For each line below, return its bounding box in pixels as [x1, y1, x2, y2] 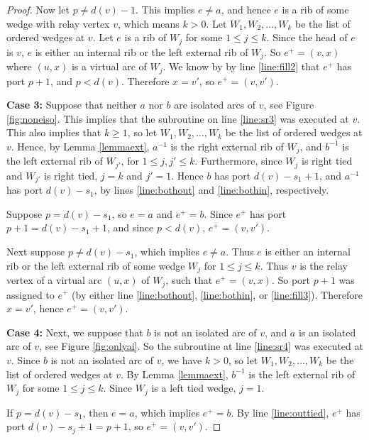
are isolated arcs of [174, 97, 256, 112]
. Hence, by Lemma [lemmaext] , [11, 138, 150, 153]
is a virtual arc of [71, 59, 147, 74]
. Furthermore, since [194, 153, 282, 168]
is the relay [299, 258, 348, 273]
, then [82, 405, 109, 419]
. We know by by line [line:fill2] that [163, 59, 320, 74]
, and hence [221, 2, 271, 16]
